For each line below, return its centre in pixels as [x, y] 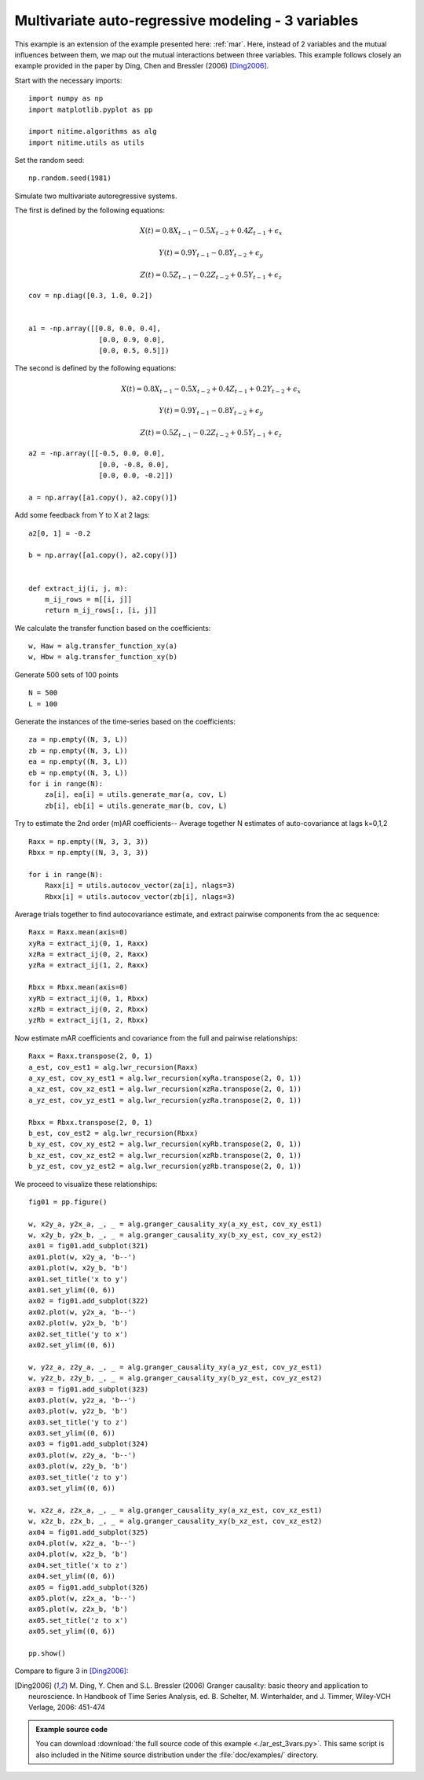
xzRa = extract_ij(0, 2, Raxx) [89, 954]
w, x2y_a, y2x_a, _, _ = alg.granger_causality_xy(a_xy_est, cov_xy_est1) [175, 1224]
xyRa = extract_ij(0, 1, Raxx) [89, 943]
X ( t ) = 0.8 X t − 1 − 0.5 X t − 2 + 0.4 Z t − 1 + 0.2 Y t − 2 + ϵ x [211, 389]
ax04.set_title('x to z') [79, 1565]
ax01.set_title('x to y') [79, 1279]
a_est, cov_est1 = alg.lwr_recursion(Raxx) [113, 1067]
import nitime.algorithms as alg [93, 131]
